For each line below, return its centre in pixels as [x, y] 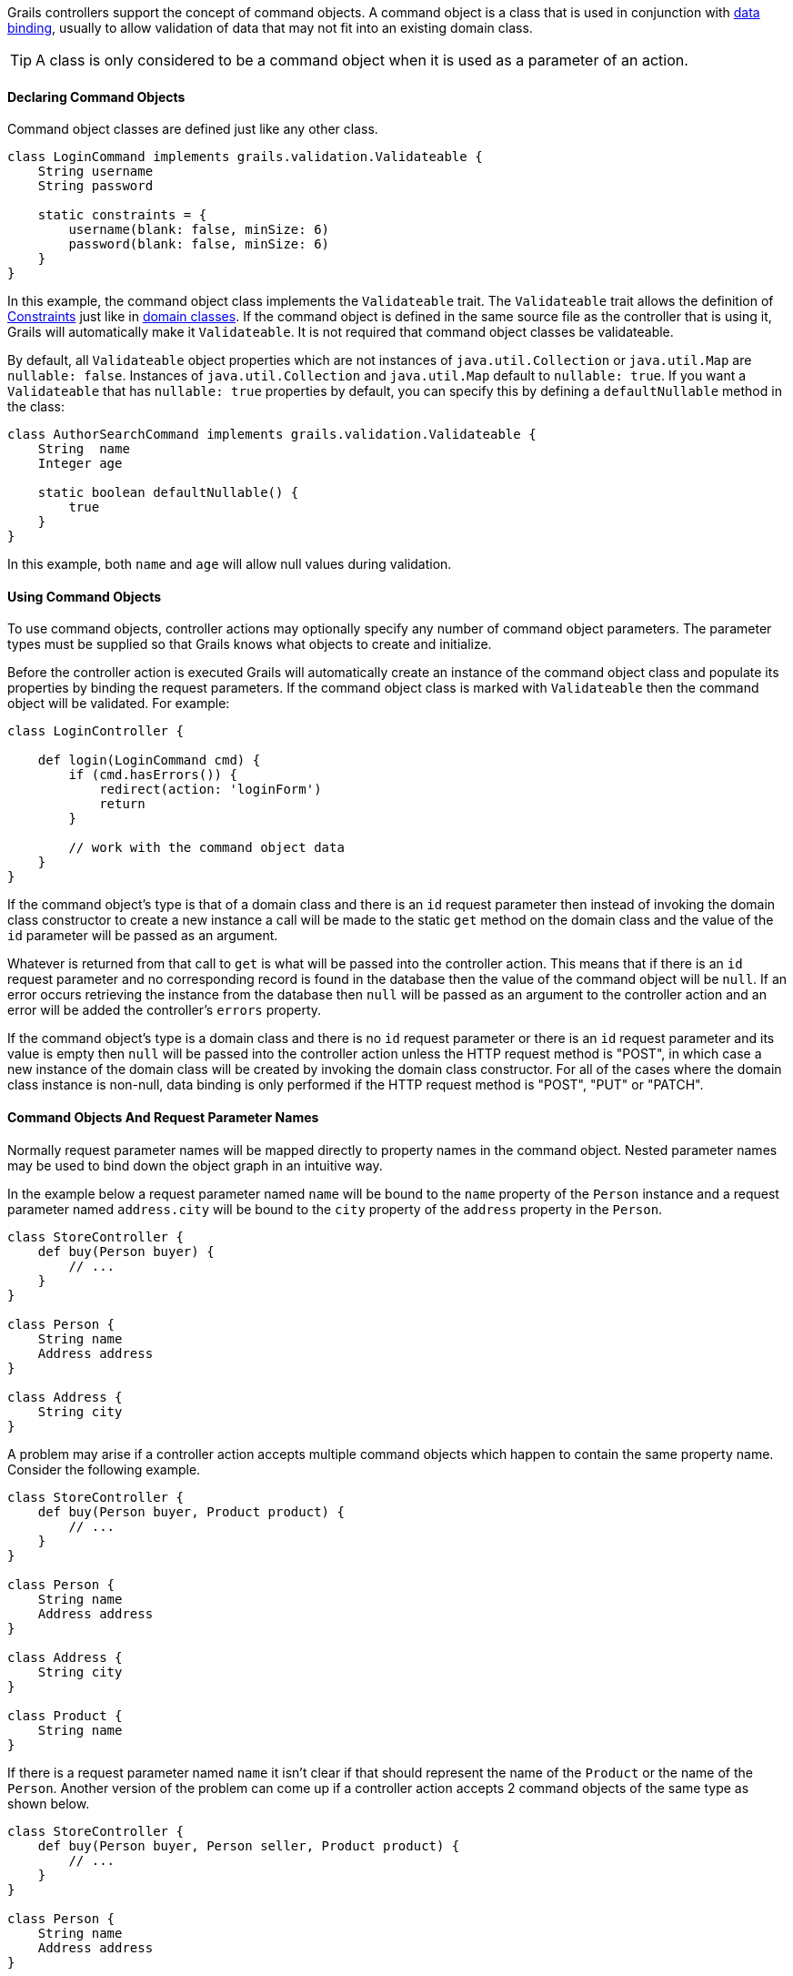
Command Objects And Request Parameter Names [163, 1118]
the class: [36, 407]
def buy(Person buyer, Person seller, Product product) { [249, 1845]
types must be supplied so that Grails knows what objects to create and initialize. [250, 644]
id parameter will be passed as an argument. [143, 936]
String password [95, 186]
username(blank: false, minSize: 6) [199, 230]
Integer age [80, 464]
